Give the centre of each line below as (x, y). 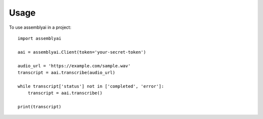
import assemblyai (40, 38)
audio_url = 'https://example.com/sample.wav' (74, 66)
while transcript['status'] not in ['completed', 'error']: (91, 86)
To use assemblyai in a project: (40, 27)
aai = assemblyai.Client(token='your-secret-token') (82, 52)
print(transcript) (40, 107)
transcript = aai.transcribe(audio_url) (66, 72)
